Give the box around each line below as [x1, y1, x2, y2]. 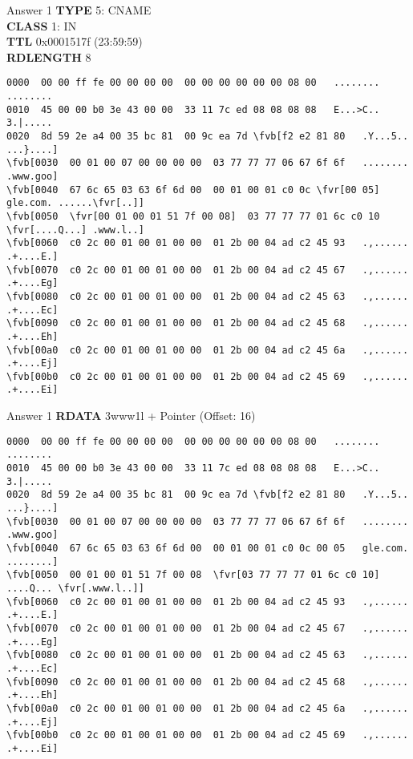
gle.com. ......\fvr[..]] [6, 197, 144, 209]
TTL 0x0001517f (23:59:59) [6, 33, 143, 50]
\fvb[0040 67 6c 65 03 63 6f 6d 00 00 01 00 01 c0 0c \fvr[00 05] [6, 184, 380, 196]
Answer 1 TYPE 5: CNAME [6, 2, 152, 18]
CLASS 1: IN [6, 17, 77, 34]
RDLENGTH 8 [6, 48, 91, 65]
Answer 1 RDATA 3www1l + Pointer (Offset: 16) [6, 407, 256, 424]
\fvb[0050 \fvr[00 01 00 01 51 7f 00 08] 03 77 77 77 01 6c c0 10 [6, 210, 380, 222]
